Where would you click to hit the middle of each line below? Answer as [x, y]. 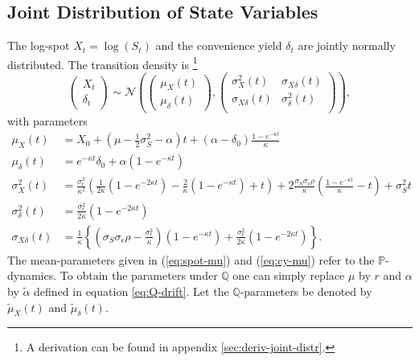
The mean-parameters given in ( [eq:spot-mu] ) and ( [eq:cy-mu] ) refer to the [191, 259]
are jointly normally [347, 45]
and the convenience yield [219, 45]
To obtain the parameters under [139, 275]
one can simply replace [289, 275]
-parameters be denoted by [306, 291]
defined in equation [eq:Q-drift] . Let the [131, 291]
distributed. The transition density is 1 [103, 63]
